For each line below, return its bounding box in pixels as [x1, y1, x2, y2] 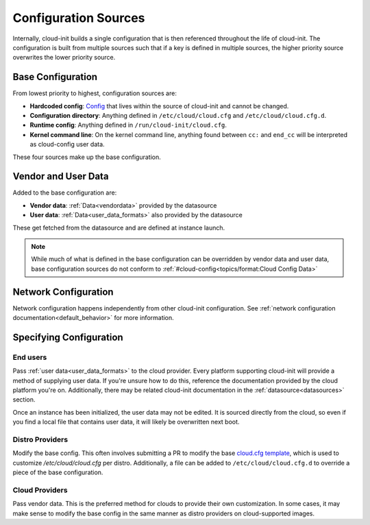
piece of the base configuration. [12, 468, 103, 476]
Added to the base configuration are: [12, 188, 117, 197]
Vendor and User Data [12, 171, 109, 182]
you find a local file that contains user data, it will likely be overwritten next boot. [12, 418, 240, 426]
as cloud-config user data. [29, 141, 106, 149]
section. [12, 395, 36, 404]
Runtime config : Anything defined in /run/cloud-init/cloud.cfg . [29, 121, 227, 130]
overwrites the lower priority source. [12, 53, 116, 62]
